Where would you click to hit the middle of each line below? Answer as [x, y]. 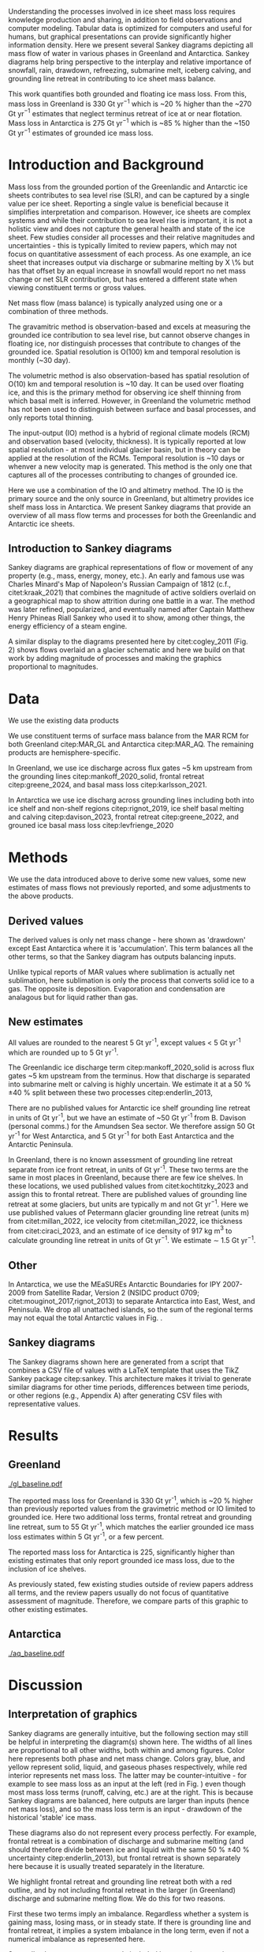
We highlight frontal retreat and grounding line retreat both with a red [120, 1882]
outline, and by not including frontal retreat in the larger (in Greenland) [122, 1890]
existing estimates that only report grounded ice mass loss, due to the [121, 1560]
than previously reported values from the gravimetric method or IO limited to [132, 1508]
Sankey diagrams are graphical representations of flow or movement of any [131, 568]
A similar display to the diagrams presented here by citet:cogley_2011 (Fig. [128, 642]
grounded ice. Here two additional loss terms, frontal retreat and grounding [130, 1517]
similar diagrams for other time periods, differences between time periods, [129, 1387]
